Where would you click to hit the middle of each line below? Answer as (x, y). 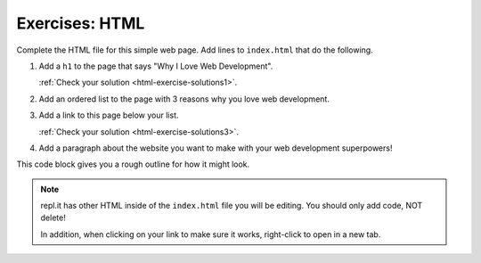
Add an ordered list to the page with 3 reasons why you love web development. (184, 99)
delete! (53, 218)
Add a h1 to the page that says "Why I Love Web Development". (156, 66)
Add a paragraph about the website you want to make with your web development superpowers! (216, 148)
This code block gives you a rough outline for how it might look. (133, 164)
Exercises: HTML (81, 23)
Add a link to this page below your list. (109, 115)
